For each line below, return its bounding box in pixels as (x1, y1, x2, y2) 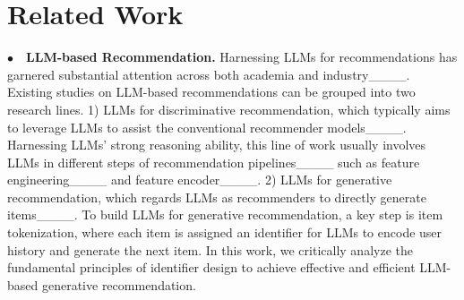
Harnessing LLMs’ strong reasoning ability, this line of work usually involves (7, 135, 426, 154)
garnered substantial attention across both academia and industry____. (7, 64, 410, 83)
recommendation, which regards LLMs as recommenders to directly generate (7, 187, 426, 206)
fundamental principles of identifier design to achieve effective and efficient (7, 258, 416, 277)
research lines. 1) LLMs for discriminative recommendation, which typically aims (7, 99, 451, 118)
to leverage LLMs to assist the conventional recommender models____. (7, 117, 407, 136)
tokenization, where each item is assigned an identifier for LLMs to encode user (7, 223, 443, 242)
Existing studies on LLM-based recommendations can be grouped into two (7, 82, 416, 101)
